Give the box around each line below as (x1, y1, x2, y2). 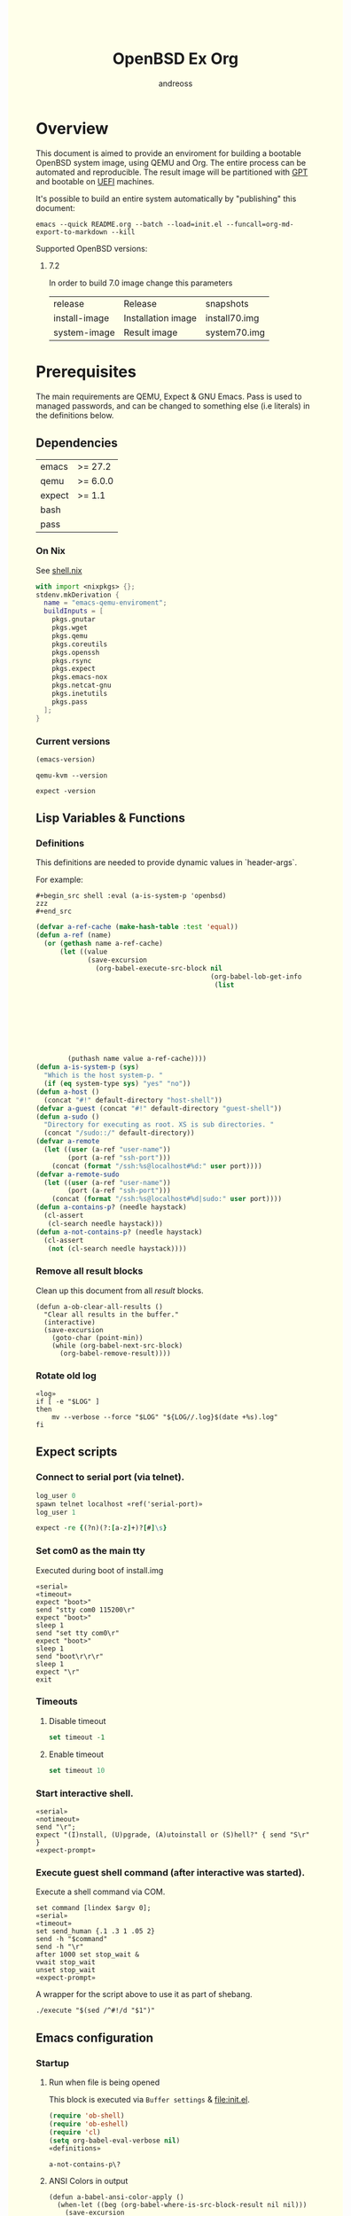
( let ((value (58, 948, 108, 956)
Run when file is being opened (48, 2077, 160, 2087)
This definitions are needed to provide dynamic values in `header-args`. (35, 857, 298, 868)
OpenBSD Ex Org (112, 49, 239, 69)
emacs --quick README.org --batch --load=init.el (35, 220, 223, 229)
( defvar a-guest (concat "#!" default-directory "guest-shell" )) (35, 1104, 282, 1112)
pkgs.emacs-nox (51, 673, 108, 682)
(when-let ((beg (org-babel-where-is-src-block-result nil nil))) (57, 2201, 308, 2210)
